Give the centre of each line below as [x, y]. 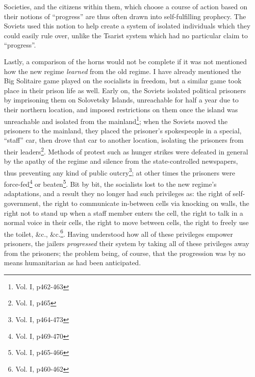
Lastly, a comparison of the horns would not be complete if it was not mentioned [126, 61]
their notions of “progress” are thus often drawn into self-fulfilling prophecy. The [125, 16]
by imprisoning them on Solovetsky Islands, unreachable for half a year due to [121, 100]
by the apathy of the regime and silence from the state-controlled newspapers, [121, 161]
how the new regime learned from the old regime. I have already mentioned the [123, 71]
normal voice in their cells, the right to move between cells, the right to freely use [126, 222]
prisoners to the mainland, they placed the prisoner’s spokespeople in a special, [123, 130]
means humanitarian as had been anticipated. [73, 263]
